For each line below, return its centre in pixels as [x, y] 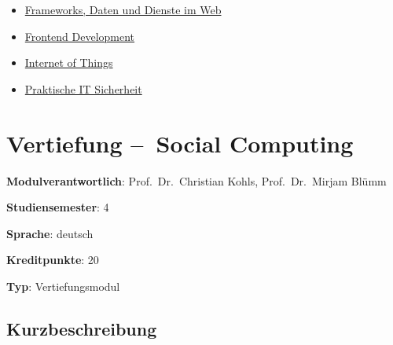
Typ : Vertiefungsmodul [63, 286]
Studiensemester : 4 [58, 207]
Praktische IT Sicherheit [83, 88]
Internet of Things [69, 62]
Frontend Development [80, 36]
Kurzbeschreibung [82, 328]
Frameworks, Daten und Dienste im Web [123, 9]
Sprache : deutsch [50, 233]
